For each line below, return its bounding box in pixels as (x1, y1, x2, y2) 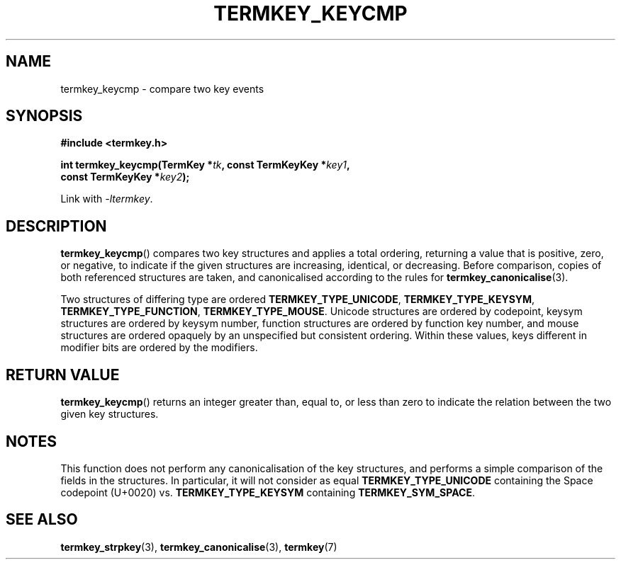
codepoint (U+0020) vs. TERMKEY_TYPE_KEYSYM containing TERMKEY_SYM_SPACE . (60, 486, 475, 498)
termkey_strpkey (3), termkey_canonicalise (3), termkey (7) (60, 540, 337, 553)
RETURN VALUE (6, 365, 120, 384)
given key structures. (60, 408, 159, 421)
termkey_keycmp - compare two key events (60, 82, 264, 95)
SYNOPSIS (6, 107, 83, 125)
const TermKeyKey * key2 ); (60, 171, 190, 183)
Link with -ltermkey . (60, 193, 153, 205)
